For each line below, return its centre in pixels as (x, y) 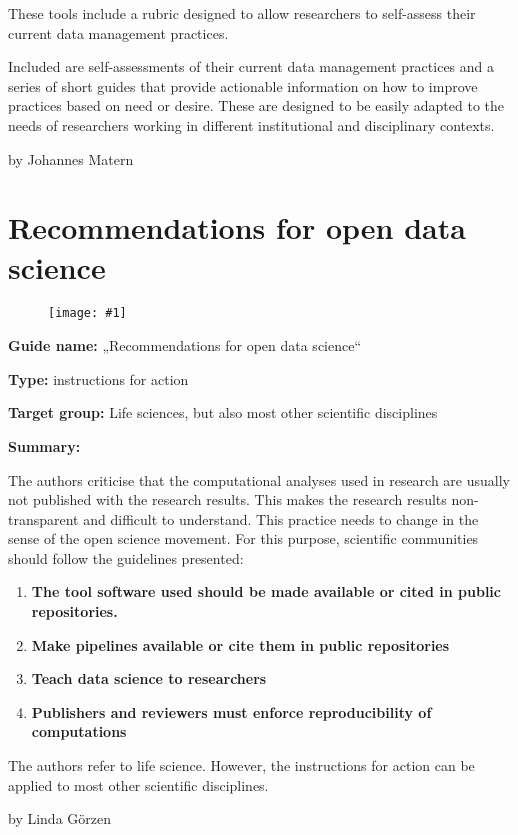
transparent (43, 518)
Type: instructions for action (98, 378)
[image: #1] (87, 313)
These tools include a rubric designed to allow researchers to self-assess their (242, 13)
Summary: (44, 445)
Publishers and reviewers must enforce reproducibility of (231, 711)
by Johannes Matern (71, 158)
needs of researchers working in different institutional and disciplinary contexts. (251, 124)
